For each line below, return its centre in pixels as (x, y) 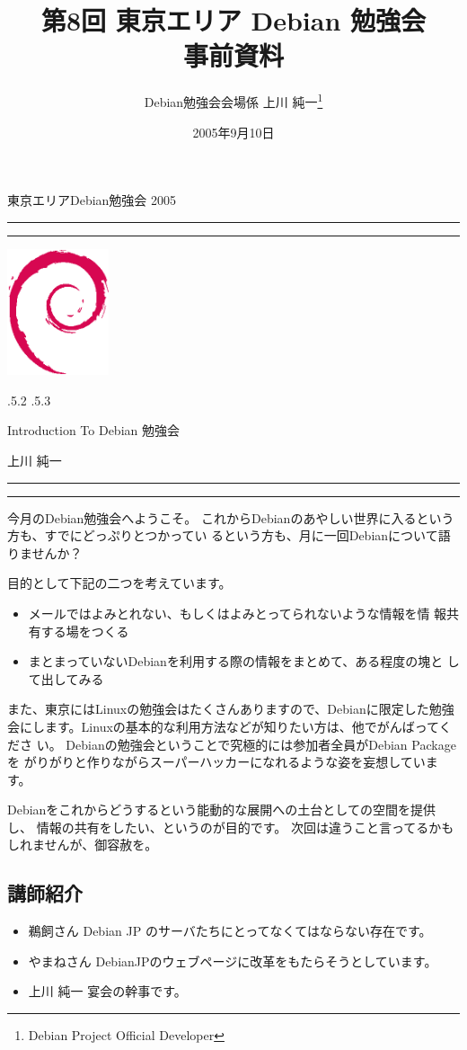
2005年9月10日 (233, 132)
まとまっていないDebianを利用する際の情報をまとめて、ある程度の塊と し (244, 661)
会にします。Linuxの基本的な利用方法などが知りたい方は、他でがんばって (223, 726)
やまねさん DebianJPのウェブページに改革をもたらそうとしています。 (233, 961)
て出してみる (66, 678)
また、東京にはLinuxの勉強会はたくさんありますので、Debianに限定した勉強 (231, 709)
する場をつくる (85, 631)
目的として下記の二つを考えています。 (119, 583)
